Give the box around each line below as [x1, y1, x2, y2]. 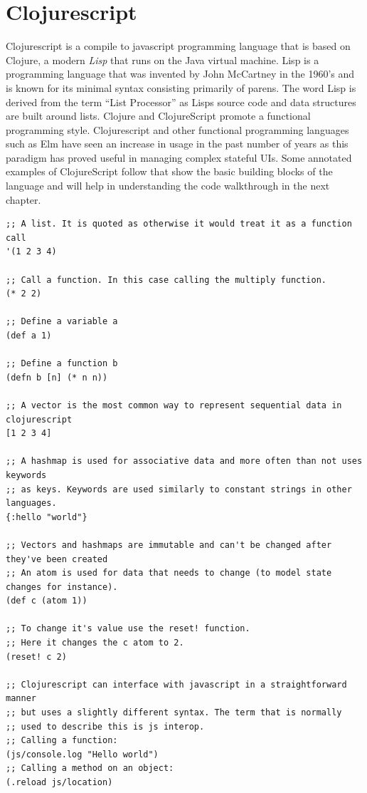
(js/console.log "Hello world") [6, 749, 159, 760]
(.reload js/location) [6, 777, 113, 787]
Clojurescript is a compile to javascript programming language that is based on [6, 38, 351, 53]
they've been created [6, 554, 108, 564]
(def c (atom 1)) [6, 596, 87, 606]
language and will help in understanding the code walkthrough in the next [6, 178, 330, 193]
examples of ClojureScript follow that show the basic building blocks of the [6, 164, 333, 179]
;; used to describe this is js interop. [6, 721, 205, 732]
